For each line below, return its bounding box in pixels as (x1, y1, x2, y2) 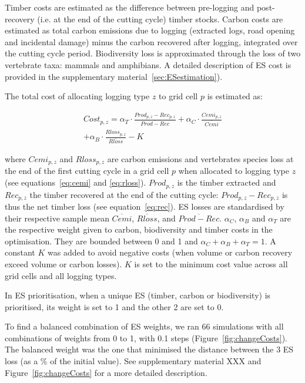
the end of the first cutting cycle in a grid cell (5, 164, 169, 177)
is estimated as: (207, 90, 263, 102)
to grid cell (159, 90, 198, 102)
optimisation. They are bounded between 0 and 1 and (5, 234, 198, 247)
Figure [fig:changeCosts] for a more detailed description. (5, 366, 207, 378)
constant (5, 246, 35, 258)
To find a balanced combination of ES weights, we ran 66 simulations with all (5, 320, 284, 332)
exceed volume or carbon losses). (5, 257, 122, 270)
